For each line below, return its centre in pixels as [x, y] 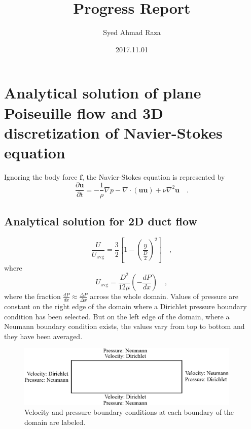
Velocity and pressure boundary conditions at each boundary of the [129, 412]
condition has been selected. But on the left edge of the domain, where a [117, 316]
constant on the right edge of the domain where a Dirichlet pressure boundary [126, 306]
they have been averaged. [43, 336]
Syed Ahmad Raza [132, 32]
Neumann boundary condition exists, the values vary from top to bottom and [124, 326]
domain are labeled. [55, 422]
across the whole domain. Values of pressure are [164, 296]
